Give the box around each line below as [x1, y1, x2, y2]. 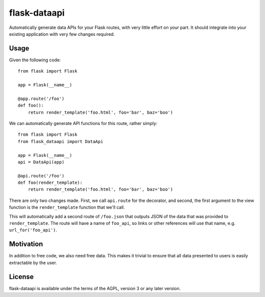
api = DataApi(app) [18, 159, 65, 165]
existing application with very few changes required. [9, 31, 115, 37]
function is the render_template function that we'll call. [9, 204, 125, 210]
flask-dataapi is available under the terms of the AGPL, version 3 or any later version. [9, 285, 181, 291]
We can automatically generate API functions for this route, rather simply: [9, 120, 158, 126]
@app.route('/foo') [18, 96, 65, 101]
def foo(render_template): [18, 180, 83, 186]
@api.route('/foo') [18, 173, 65, 178]
